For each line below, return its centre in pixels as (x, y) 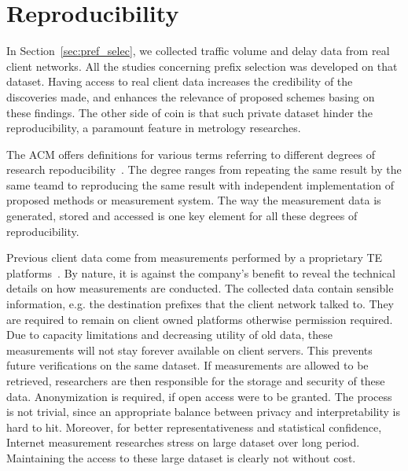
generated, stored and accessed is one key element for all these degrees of (182, 216)
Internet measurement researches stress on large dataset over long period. (183, 442)
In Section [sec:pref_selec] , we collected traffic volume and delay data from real (198, 51)
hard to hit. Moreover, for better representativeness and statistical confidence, (194, 427)
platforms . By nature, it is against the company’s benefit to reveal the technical (201, 272)
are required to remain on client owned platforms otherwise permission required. (200, 319)
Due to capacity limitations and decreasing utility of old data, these (170, 335)
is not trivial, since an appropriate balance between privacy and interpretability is (204, 412)
